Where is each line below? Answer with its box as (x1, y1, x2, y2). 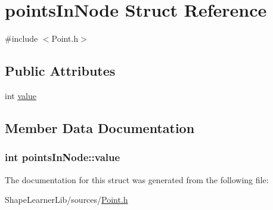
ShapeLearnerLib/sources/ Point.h (5, 193, 128, 206)
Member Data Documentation (5, 118, 195, 137)
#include (5, 32, 38, 45)
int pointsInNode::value (5, 150, 120, 165)
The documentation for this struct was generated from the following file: (5, 173, 269, 186)
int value (5, 89, 36, 101)
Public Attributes (5, 61, 116, 80)
